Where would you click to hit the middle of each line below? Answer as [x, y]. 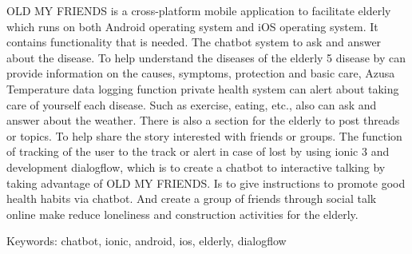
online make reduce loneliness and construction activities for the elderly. [182, 214]
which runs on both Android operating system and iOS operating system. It [192, 26]
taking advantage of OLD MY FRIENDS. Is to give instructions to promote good [206, 183]
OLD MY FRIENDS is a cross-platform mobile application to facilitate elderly [199, 10]
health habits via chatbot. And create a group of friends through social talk [192, 198]
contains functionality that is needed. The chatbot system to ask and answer [194, 42]
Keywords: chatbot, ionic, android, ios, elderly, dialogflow [147, 241]
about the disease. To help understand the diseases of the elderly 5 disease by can [206, 57]
